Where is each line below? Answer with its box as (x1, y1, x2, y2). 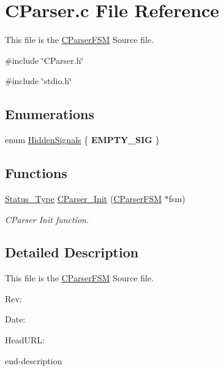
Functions (5, 163, 67, 182)
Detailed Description (5, 243, 139, 262)
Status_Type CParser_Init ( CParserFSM (5, 192, 162, 205)
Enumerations (5, 104, 95, 123)
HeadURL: (5, 334, 45, 346)
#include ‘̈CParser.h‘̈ (5, 53, 84, 66)
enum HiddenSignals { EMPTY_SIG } (5, 133, 160, 146)
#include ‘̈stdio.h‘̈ (5, 74, 72, 87)
